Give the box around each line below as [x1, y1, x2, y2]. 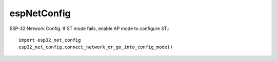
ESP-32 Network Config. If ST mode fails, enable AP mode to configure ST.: [9, 25, 170, 32]
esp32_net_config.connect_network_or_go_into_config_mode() [18, 44, 173, 50]
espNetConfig [9, 8, 71, 19]
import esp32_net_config [18, 37, 81, 43]
